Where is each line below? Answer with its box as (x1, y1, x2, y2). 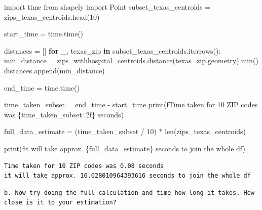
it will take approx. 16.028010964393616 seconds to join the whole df (4, 172, 251, 180)
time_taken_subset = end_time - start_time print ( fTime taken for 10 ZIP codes (4, 99, 258, 110)
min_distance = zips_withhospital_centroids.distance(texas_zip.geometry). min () (4, 55, 258, 66)
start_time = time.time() (4, 28, 84, 39)
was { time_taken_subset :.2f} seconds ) (4, 109, 124, 119)
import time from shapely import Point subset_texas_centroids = (4, 2, 211, 12)
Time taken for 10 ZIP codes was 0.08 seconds (4, 162, 164, 170)
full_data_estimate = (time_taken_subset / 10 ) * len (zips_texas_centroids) (4, 126, 246, 137)
